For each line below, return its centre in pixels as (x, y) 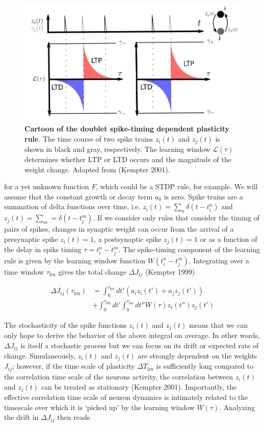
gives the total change (92, 271)
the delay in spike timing (43, 249)
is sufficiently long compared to (205, 366)
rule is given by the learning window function (75, 260)
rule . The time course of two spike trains (89, 138)
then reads (74, 417)
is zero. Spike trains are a (203, 196)
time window (24, 271)
